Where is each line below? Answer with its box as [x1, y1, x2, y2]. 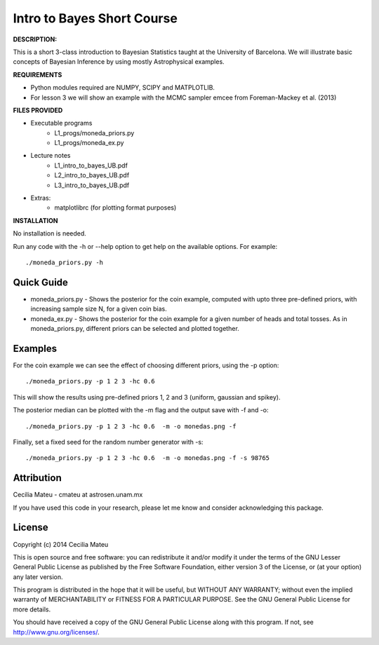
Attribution [13, 472, 62, 484]
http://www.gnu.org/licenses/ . [13, 627, 100, 636]
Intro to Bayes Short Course [13, 11, 178, 26]
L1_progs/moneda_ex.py [54, 139, 124, 147]
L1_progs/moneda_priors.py [54, 128, 135, 137]
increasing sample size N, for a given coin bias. [30, 305, 168, 313]
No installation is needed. [13, 229, 87, 238]
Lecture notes [30, 151, 71, 160]
